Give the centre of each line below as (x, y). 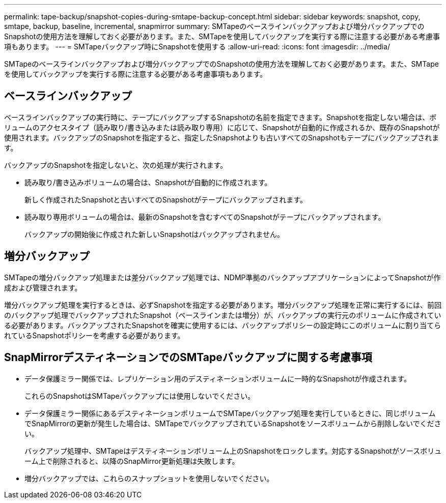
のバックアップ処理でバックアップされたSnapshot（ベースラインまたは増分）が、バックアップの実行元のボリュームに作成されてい (223, 315)
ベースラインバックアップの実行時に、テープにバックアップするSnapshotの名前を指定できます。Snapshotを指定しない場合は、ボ (220, 117)
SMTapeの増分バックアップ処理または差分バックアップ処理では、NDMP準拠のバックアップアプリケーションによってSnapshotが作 (222, 277)
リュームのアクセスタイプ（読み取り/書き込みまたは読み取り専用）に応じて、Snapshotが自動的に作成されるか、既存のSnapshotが (222, 127)
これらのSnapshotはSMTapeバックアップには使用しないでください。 (140, 396)
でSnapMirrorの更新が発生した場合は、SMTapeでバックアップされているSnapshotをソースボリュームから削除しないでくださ (233, 423)
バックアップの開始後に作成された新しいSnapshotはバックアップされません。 (154, 234)
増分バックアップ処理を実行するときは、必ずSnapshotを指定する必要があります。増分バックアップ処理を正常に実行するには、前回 (223, 305)
